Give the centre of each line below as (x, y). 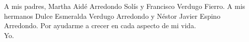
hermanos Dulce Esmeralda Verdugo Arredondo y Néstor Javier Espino (112, 16)
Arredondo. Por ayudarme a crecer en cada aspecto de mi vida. (100, 25)
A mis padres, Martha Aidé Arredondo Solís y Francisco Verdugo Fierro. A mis (125, 6)
